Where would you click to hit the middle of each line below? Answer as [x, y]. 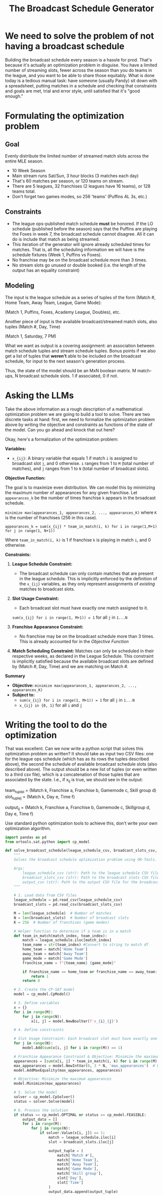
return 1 [40, 976]
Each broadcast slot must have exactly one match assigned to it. [84, 608]
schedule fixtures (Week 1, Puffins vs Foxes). [57, 255]
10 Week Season [29, 170]
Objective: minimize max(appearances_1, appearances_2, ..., [74, 685]
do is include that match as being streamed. [56, 239]
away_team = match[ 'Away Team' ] [55, 954]
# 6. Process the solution [41, 1110]
